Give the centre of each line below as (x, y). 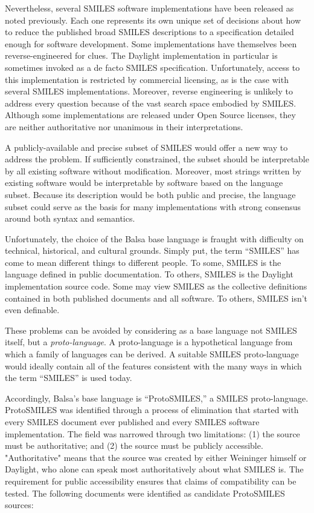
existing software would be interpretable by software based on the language (144, 183)
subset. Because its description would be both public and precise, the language (150, 194)
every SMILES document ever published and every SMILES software (132, 422)
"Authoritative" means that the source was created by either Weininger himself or (156, 457)
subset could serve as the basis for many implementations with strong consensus (153, 206)
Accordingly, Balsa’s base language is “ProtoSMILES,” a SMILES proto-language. (157, 398)
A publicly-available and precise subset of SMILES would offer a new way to (146, 147)
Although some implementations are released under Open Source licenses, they (150, 115)
